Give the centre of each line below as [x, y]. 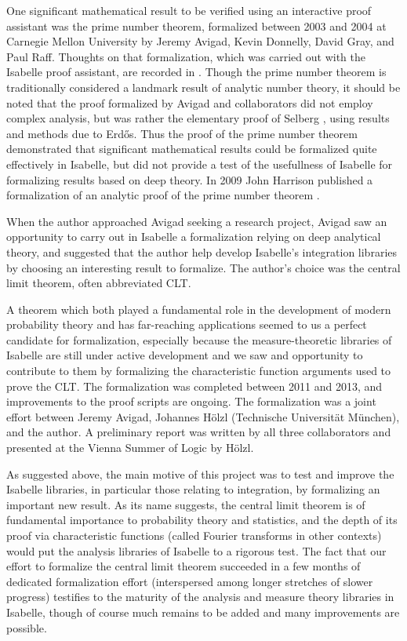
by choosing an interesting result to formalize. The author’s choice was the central [203, 267]
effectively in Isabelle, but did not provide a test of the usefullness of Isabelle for [200, 164]
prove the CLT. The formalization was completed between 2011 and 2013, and [194, 386]
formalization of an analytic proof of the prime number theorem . [163, 195]
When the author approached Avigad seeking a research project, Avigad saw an [197, 221]
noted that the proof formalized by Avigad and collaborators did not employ [190, 102]
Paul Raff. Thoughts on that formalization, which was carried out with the [186, 56]
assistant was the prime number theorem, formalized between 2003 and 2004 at [196, 25]
